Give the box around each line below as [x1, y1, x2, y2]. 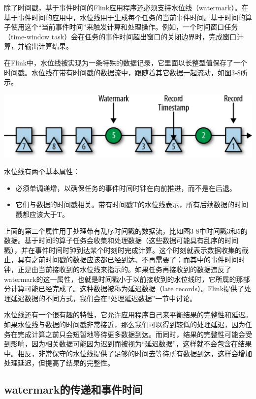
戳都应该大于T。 [15, 209, 69, 219]
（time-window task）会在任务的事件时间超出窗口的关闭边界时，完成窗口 [4, 31, 237, 41]
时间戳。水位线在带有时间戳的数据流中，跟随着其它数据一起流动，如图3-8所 [4, 67, 248, 77]
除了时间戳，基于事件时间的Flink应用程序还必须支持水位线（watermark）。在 [4, 2, 249, 12]
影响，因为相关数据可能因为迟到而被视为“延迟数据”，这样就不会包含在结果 [10, 338, 252, 349]
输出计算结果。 [24, 41, 73, 51]
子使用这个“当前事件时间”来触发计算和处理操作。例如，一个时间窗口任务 [4, 22, 238, 32]
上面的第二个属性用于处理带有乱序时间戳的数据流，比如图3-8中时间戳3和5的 [4, 225, 248, 236]
